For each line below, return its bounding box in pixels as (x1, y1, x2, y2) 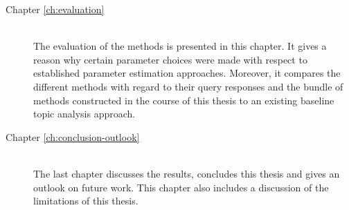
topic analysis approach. (33, 106, 136, 121)
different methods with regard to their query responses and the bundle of (33, 79, 343, 93)
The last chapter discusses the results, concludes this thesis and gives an (33, 166, 340, 180)
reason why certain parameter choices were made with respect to (33, 52, 307, 66)
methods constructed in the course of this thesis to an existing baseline (33, 93, 334, 107)
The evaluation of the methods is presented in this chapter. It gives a (33, 39, 327, 53)
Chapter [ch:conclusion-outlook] (6, 129, 140, 144)
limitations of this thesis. (33, 193, 138, 208)
